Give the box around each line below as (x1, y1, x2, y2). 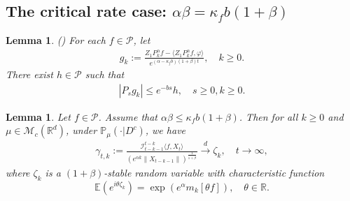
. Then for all (239, 109, 298, 124)
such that (85, 67, 125, 82)
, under (65, 123, 97, 137)
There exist (6, 67, 53, 82)
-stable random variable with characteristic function (104, 165, 325, 179)
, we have (145, 123, 186, 137)
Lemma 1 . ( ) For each (6, 33, 106, 47)
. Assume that (98, 109, 158, 124)
